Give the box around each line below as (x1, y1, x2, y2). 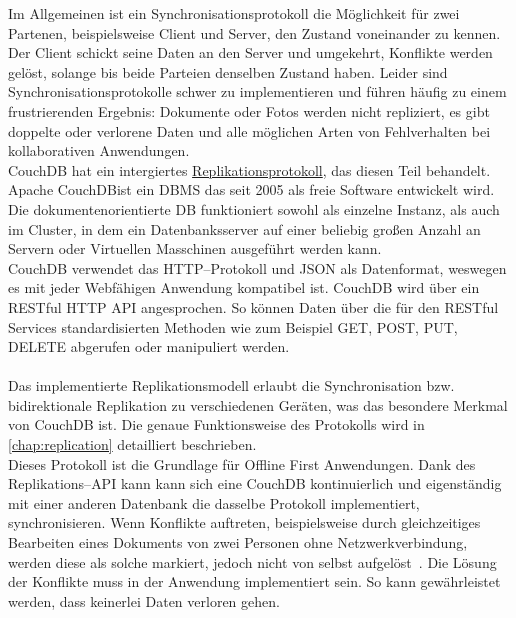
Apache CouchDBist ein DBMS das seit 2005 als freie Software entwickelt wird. (8, 179, 495, 200)
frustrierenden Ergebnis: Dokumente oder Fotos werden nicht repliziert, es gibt (8, 100, 490, 121)
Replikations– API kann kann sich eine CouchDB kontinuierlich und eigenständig (8, 473, 502, 494)
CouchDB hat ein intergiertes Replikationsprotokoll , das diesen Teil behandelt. (8, 159, 491, 180)
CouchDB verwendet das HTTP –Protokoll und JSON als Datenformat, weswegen (8, 257, 507, 278)
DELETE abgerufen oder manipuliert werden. (8, 336, 290, 357)
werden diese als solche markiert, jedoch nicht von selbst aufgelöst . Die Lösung (8, 551, 497, 572)
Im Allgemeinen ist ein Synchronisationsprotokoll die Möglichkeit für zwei (8, 3, 460, 23)
